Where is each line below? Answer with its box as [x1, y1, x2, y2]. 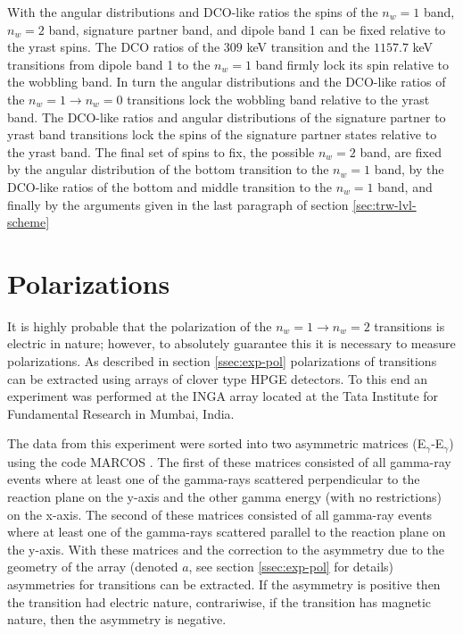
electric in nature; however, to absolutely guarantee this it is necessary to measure [7, 334, 456, 353]
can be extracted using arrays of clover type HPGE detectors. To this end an [7, 369, 428, 388]
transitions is [374, 316, 445, 335]
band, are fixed [360, 142, 442, 161]
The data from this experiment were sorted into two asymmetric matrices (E [7, 434, 426, 453]
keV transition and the [246, 38, 370, 56]
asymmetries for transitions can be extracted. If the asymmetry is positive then [7, 575, 441, 594]
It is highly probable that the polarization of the [7, 316, 272, 335]
